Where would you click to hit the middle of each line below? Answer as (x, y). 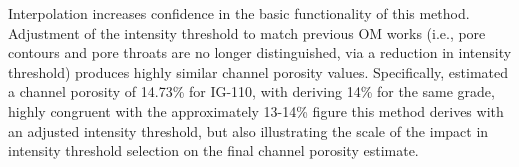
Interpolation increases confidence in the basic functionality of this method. (239, 13)
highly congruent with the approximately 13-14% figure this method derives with (256, 110)
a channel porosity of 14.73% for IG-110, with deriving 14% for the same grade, (251, 91)
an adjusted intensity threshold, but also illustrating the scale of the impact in (248, 130)
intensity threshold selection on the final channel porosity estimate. (213, 150)
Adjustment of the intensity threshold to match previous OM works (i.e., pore (247, 32)
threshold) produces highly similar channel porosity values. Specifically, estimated (258, 71)
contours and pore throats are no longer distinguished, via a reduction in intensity (260, 52)
